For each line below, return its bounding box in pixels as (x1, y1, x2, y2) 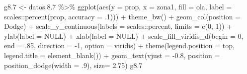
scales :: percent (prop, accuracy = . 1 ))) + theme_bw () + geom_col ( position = (4, 11, 241, 21)
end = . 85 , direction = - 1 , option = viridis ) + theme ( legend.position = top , (4, 40, 235, 51)
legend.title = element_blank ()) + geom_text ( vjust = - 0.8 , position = (4, 50, 220, 60)
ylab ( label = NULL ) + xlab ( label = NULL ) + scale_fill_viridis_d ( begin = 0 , (4, 30, 244, 41)
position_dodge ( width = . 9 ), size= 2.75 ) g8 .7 (4, 60, 143, 70)
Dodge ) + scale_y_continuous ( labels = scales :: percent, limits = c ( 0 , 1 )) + (4, 21, 232, 31)
